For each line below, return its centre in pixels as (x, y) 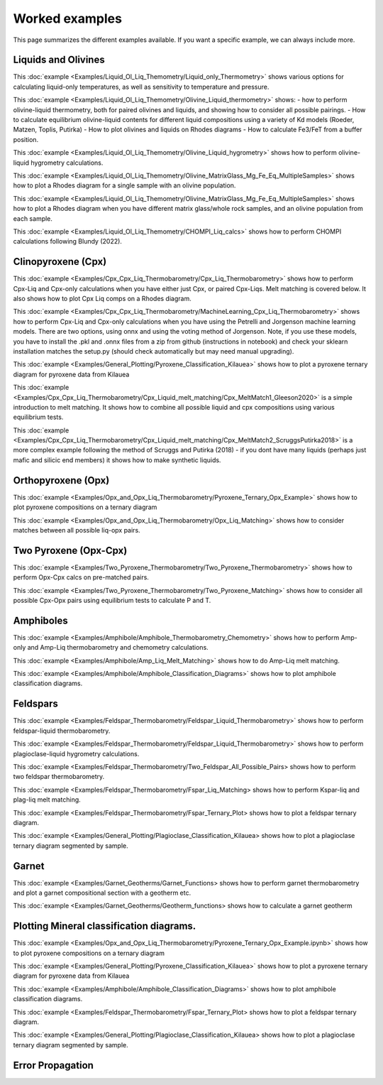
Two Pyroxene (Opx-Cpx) (70, 550)
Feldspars (35, 704)
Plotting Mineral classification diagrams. (105, 926)
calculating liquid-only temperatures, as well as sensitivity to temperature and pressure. (141, 87)
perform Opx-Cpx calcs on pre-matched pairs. (81, 577)
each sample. (33, 218)
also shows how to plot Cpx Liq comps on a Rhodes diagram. (102, 299)
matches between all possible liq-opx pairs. (77, 530)
